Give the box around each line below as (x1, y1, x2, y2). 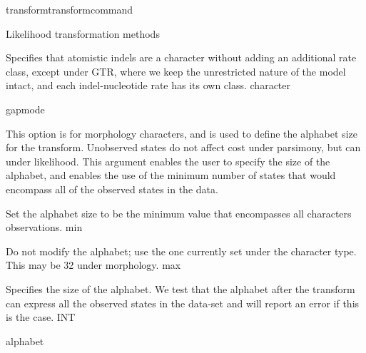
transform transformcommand (6, 2, 133, 16)
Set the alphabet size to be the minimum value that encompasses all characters (6, 205, 352, 220)
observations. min (6, 220, 83, 235)
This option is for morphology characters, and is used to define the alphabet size (6, 126, 357, 140)
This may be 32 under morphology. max (6, 257, 181, 272)
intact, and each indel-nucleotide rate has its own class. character (6, 78, 291, 93)
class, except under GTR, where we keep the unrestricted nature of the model (6, 63, 346, 78)
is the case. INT (6, 309, 76, 324)
